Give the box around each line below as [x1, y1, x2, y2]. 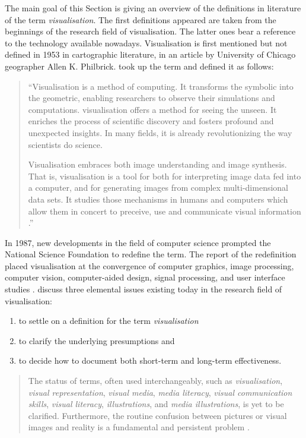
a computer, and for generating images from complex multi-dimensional [28, 181, 288, 194]
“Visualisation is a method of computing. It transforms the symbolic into [28, 80, 294, 92]
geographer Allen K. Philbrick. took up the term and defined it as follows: [5, 59, 274, 72]
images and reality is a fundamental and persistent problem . [28, 421, 250, 433]
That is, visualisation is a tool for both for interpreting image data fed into [28, 169, 301, 182]
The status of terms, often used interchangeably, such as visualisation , [28, 374, 283, 387]
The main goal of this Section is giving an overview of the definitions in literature [5, 2, 301, 14]
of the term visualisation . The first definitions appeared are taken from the [5, 13, 276, 26]
